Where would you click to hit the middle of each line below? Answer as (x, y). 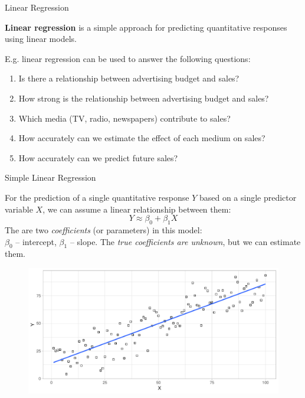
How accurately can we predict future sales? (98, 157)
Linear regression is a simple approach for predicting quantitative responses (146, 27)
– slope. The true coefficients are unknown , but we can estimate (185, 241)
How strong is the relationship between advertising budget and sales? (144, 98)
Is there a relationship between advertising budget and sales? (129, 78)
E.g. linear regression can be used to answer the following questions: (128, 58)
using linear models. (41, 39)
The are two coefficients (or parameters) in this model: (104, 229)
